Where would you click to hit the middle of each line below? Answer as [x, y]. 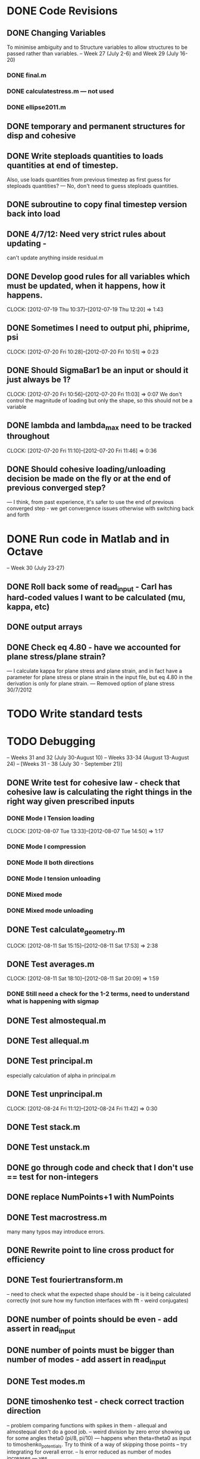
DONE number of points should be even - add [92, 1319]
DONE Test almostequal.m [57, 1021]
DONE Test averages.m [51, 964]
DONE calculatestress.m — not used [60, 91]
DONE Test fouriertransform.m [65, 1280]
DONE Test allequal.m [48, 1041]
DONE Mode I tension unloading [54, 878]
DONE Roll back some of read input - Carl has [90, 587]
